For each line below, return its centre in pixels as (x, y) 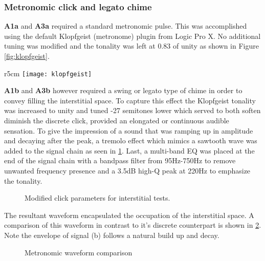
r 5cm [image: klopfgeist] (48, 73)
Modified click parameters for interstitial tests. (97, 198)
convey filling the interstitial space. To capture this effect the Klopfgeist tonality (130, 100)
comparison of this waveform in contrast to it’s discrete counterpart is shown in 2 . (133, 225)
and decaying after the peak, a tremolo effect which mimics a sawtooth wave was (131, 140)
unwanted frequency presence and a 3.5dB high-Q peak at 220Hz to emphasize (127, 170)
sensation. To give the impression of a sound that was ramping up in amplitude (129, 130)
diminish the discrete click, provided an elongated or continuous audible (117, 121)
